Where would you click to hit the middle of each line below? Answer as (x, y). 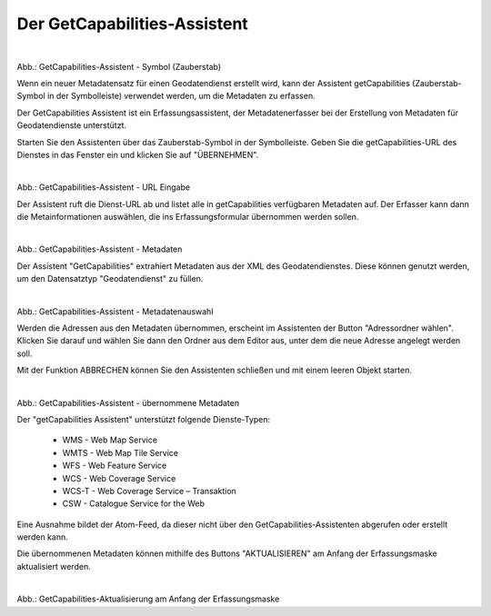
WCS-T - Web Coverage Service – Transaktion (149, 491)
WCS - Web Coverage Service (119, 478)
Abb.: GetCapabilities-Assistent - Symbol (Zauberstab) (119, 66)
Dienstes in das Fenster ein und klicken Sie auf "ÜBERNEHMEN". (138, 154)
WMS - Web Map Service (110, 440)
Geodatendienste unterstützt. (72, 125)
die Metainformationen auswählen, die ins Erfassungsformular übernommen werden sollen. (188, 217)
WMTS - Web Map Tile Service (120, 452)
